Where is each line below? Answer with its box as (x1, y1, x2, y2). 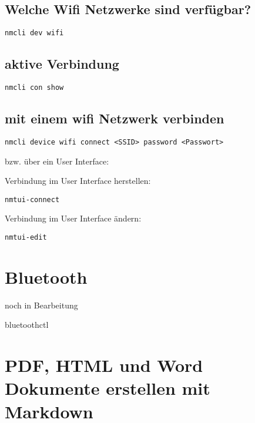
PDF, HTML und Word (5, 353, 203, 377)
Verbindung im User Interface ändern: (5, 212, 142, 224)
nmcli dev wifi (5, 29, 64, 38)
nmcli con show (5, 83, 64, 92)
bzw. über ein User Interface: (5, 155, 109, 167)
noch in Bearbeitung (5, 298, 78, 311)
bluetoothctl (5, 318, 49, 331)
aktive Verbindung (5, 55, 119, 73)
